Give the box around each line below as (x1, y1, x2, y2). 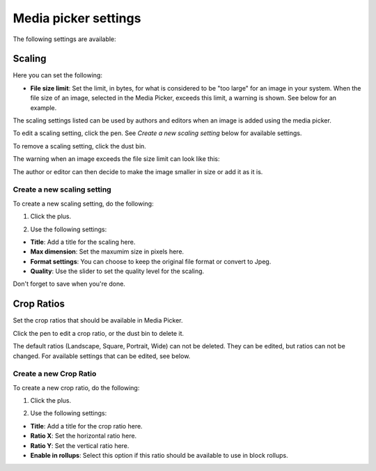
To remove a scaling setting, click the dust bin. (13, 141, 146, 150)
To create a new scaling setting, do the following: (13, 199, 154, 208)
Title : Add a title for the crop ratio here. (30, 422, 143, 430)
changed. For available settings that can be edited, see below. (13, 352, 191, 360)
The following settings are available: (13, 35, 116, 43)
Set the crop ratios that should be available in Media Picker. (13, 316, 184, 325)
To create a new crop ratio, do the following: (13, 383, 140, 392)
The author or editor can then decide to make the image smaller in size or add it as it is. (13, 167, 263, 176)
